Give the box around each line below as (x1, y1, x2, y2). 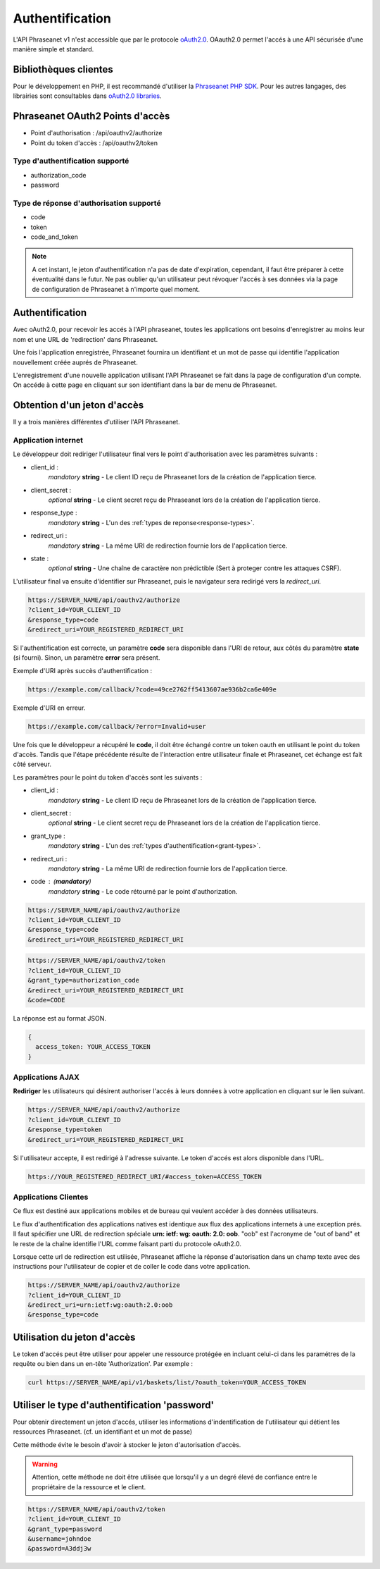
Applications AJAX (13, 1072, 80, 1082)
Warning (32, 1460, 58, 1468)
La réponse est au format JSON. (13, 1014, 107, 1022)
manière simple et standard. (13, 44, 94, 53)
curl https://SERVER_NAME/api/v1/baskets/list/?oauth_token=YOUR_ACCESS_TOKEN (27, 1379, 306, 1386)
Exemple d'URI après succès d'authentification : (13, 666, 153, 675)
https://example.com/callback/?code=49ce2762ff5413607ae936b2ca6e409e (27, 685, 277, 694)
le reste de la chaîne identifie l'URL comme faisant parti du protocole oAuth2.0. (13, 1239, 242, 1248)
